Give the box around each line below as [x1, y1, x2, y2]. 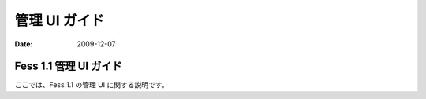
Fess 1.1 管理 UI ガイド [14, 60, 122, 73]
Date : [14, 39, 33, 49]
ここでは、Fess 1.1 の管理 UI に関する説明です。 [14, 80, 169, 90]
